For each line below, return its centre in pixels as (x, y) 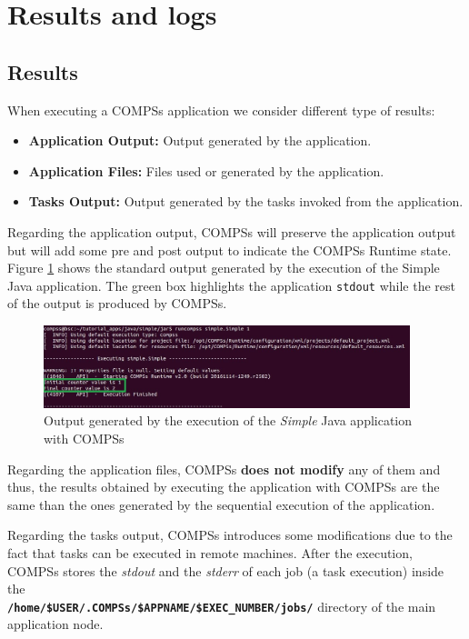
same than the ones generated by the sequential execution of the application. (221, 504)
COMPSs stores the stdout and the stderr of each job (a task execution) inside (226, 570)
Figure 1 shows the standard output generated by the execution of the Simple (224, 268)
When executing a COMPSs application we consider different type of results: (221, 110)
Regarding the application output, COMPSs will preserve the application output (232, 231)
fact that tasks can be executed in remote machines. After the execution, (210, 553)
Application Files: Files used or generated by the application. (206, 170)
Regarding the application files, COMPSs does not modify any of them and (224, 469)
